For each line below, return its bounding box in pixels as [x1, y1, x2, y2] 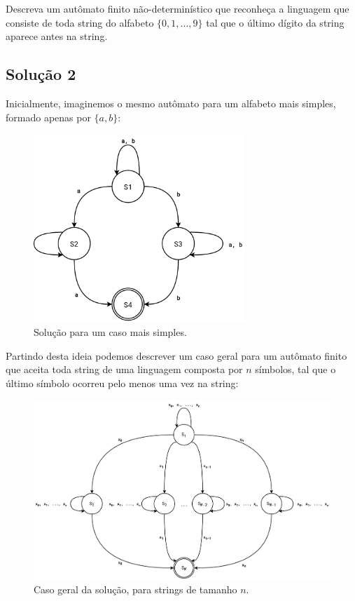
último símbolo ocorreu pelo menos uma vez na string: [6, 375, 239, 390]
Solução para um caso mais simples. [34, 325, 187, 339]
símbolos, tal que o [255, 362, 336, 377]
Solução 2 [6, 63, 76, 85]
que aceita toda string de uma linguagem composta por [6, 362, 243, 377]
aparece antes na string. [6, 29, 108, 43]
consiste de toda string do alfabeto [6, 15, 154, 29]
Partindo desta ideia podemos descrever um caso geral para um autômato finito [6, 348, 347, 363]
